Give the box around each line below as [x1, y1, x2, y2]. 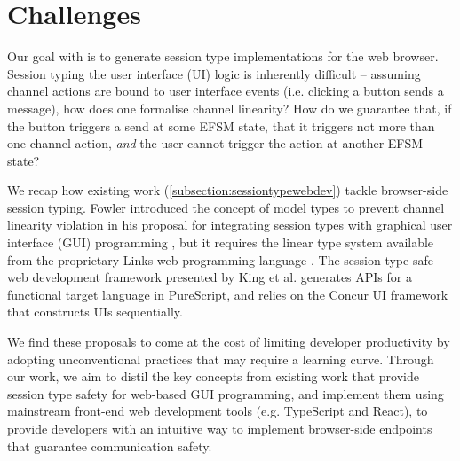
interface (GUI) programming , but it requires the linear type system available [7, 233, 434, 252]
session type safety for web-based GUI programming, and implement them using [7, 384, 444, 402]
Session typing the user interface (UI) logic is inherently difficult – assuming [7, 64, 421, 82]
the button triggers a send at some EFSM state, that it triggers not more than [7, 116, 435, 135]
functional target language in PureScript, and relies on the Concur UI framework [7, 285, 448, 303]
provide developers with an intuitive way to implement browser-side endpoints [7, 419, 432, 437]
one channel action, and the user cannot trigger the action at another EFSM [7, 134, 424, 152]
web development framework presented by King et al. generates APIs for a [7, 268, 412, 286]
